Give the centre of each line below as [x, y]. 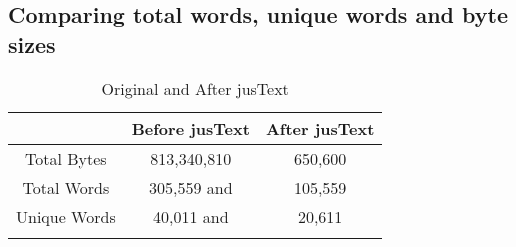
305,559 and [191, 187]
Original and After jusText [195, 88]
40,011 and [191, 216]
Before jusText [190, 128]
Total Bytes [66, 158]
